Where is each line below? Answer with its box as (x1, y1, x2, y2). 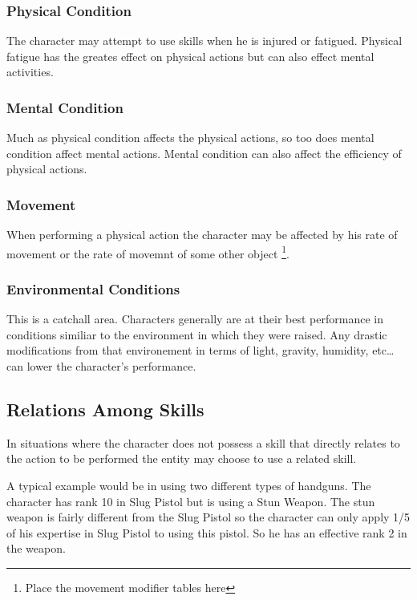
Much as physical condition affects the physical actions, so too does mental (6, 129, 374, 146)
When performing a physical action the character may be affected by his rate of (6, 226, 398, 243)
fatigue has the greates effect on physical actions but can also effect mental (6, 47, 374, 64)
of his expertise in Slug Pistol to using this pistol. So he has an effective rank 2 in (6, 524, 407, 541)
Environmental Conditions (6, 278, 180, 298)
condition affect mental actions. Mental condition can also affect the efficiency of (6, 144, 402, 161)
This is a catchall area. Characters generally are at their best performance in (6, 310, 383, 327)
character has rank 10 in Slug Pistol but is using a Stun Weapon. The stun (6, 493, 375, 509)
